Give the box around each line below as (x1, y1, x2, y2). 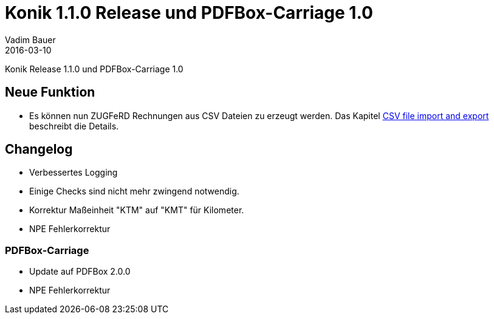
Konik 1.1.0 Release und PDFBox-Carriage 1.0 (5, 2, 373, 23)
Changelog (5, 142, 73, 157)
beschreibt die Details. (29, 120, 119, 131)
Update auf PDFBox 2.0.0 (29, 266, 131, 277)
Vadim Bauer (5, 34, 56, 45)
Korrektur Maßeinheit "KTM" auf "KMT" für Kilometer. (29, 205, 244, 216)
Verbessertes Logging (29, 167, 118, 178)
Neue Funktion (5, 84, 95, 100)
